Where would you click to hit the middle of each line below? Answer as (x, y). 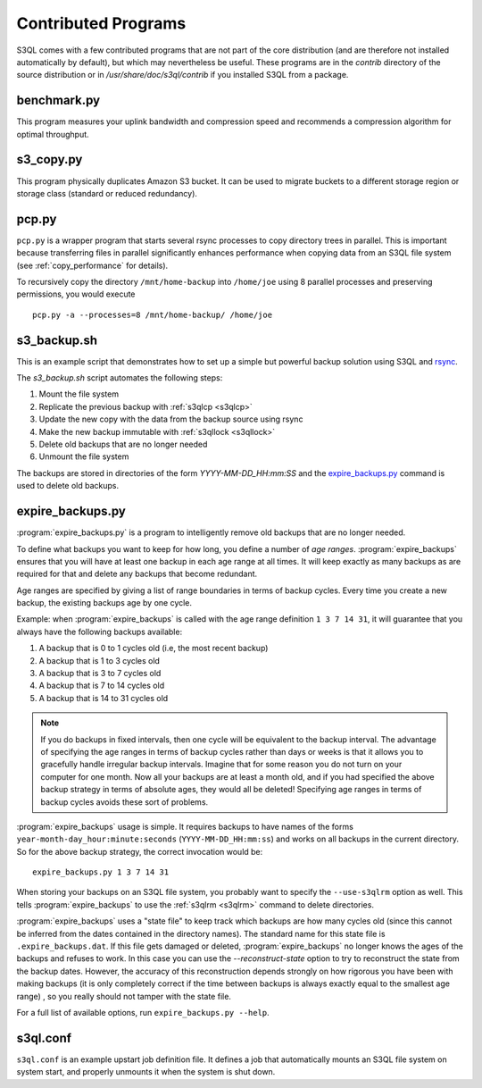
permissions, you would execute (76, 294)
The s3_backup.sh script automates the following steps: (120, 378)
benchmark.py (58, 100)
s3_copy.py (50, 159)
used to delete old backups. (68, 486)
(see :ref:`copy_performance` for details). (92, 265)
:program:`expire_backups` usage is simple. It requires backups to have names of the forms (185, 826)
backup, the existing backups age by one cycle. (104, 603)
